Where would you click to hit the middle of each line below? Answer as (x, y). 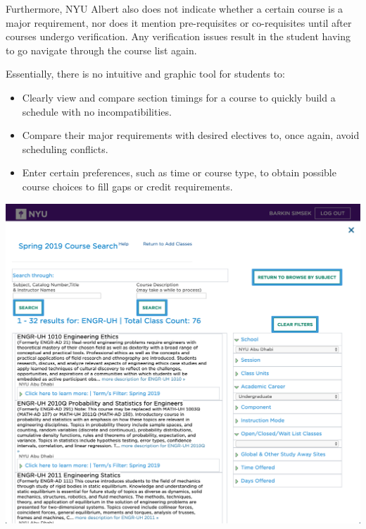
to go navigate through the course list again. (101, 50)
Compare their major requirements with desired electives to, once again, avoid (191, 135)
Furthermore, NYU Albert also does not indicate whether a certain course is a (175, 8)
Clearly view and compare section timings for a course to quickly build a (179, 97)
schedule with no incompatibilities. (97, 111)
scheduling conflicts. (65, 148)
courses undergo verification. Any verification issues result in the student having (178, 36)
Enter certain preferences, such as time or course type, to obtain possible (179, 172)
